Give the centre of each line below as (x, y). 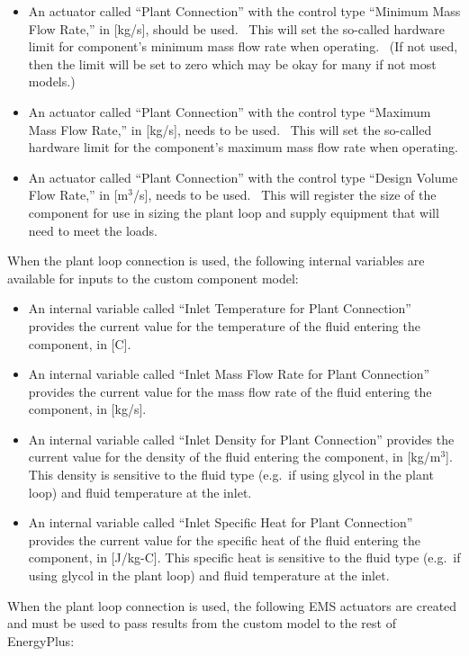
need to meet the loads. (93, 230)
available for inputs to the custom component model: (153, 278)
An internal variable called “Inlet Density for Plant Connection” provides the (241, 439)
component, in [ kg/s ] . (87, 409)
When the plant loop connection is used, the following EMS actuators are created (232, 605)
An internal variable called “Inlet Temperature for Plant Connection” (220, 308)
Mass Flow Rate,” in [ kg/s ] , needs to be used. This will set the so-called (230, 129)
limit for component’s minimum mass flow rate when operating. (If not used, (243, 46)
